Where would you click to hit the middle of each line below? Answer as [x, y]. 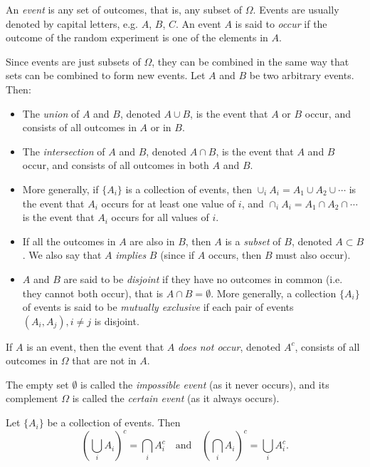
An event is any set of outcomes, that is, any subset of [124, 9]
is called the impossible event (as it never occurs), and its [205, 384]
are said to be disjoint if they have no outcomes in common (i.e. [203, 278]
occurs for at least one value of [168, 203]
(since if [178, 255]
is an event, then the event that [95, 346]
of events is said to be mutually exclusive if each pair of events [158, 307]
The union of [51, 113]
